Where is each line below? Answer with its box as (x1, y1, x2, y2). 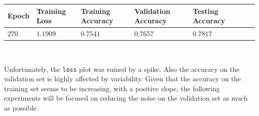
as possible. (4, 103, 39, 113)
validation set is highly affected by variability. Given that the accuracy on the (4, 73, 241, 84)
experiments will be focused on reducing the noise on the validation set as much (4, 93, 248, 103)
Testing (192, 5, 219, 16)
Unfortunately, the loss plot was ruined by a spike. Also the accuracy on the (4, 63, 240, 74)
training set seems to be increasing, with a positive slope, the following (4, 83, 220, 93)
